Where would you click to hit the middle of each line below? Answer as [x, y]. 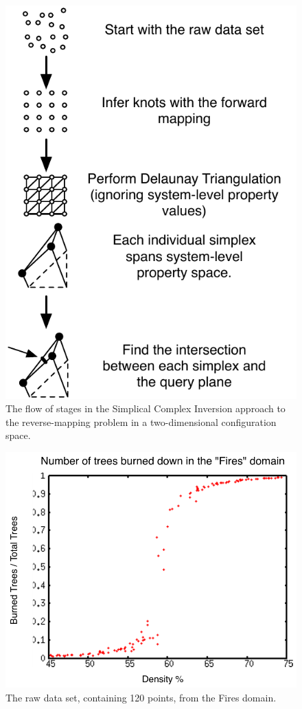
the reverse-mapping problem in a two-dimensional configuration [141, 421]
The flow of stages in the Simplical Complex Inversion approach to [146, 408]
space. [18, 435]
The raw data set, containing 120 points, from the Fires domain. [141, 697]
